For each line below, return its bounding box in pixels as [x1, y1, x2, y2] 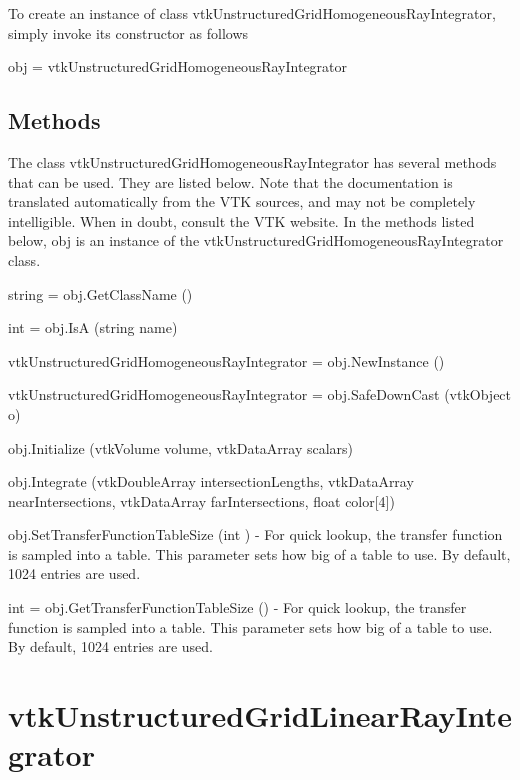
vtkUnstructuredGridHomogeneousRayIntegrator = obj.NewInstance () [8, 350, 445, 371]
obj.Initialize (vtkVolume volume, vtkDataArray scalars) [8, 437, 354, 458]
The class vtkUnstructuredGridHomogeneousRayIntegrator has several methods [8, 151, 497, 172]
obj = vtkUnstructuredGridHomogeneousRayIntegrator [8, 56, 348, 77]
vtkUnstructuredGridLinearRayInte [8, 695, 512, 736]
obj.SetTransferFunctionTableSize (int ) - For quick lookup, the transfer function [8, 524, 503, 545]
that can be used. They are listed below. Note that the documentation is [8, 171, 453, 192]
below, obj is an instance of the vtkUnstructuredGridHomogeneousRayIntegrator [8, 230, 504, 251]
